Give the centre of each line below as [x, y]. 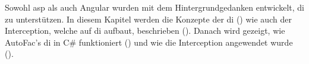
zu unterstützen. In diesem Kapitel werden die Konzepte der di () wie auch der [148, 19]
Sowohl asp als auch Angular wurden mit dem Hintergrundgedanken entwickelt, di [154, 7]
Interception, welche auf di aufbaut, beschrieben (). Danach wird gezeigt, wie [145, 31]
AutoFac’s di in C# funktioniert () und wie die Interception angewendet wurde [149, 42]
